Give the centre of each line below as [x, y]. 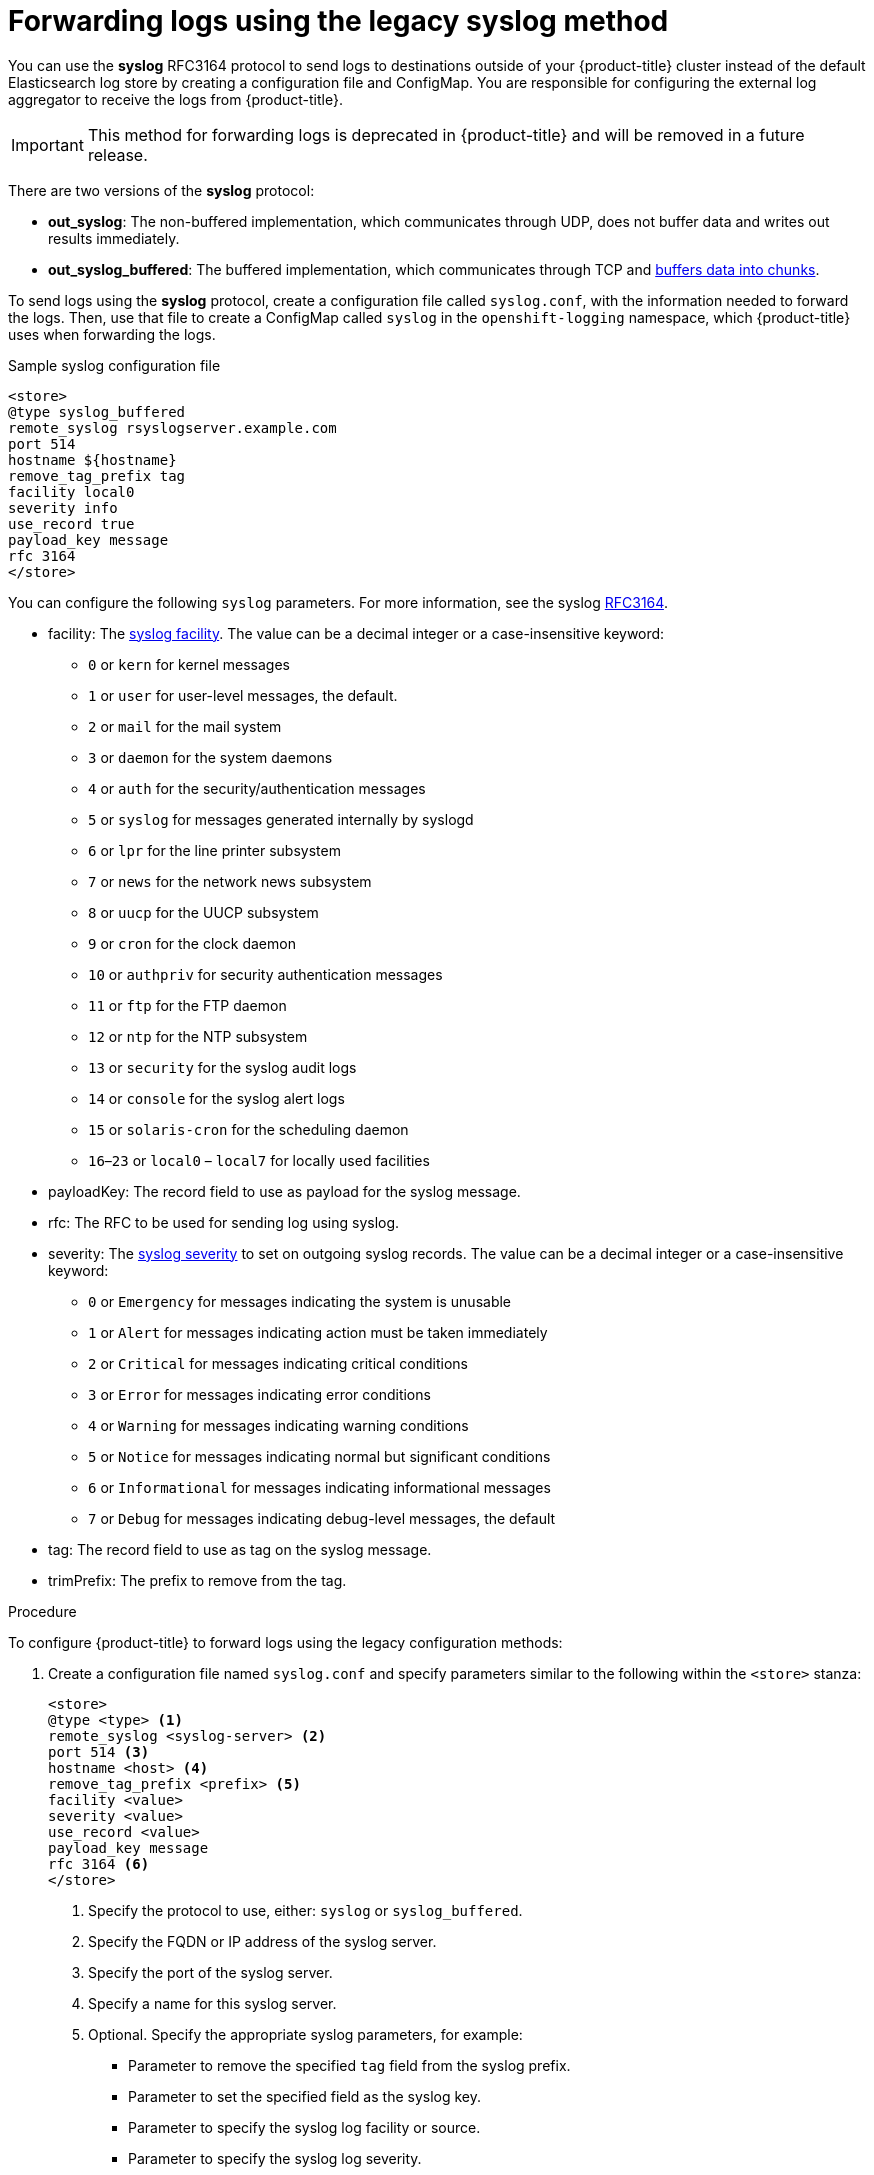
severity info [63, 507]
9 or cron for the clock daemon [192, 943]
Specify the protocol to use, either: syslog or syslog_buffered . [305, 1910]
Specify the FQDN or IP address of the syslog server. [262, 1941]
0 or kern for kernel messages [189, 664]
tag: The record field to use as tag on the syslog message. [240, 1549]
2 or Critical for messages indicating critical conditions [278, 1363]
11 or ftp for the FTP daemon [187, 1005]
